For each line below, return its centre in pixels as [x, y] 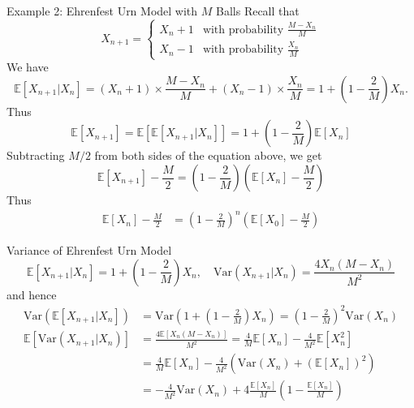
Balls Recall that [258, 11]
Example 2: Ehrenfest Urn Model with [102, 11]
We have [28, 67]
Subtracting [36, 155]
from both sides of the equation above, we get [208, 155]
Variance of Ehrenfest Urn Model [89, 250]
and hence [32, 294]
